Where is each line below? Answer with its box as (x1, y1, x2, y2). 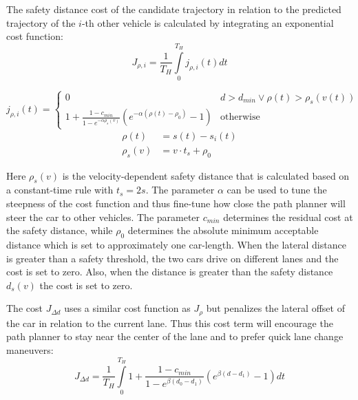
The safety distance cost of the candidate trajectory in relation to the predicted (6, 2, 341, 16)
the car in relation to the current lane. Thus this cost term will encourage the (6, 315, 333, 330)
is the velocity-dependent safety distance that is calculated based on (62, 168, 350, 182)
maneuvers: (6, 342, 54, 357)
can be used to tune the (227, 182, 327, 197)
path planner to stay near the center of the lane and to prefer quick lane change (6, 329, 344, 344)
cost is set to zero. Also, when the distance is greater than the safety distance (6, 264, 333, 279)
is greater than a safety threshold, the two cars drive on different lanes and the (6, 251, 339, 265)
